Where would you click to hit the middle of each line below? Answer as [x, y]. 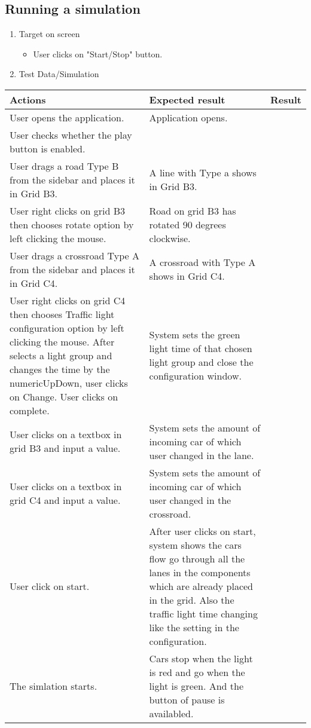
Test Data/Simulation [59, 74]
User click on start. [50, 586]
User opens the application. [67, 117]
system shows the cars [195, 545]
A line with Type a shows [203, 173]
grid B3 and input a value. [65, 448]
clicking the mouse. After [62, 341]
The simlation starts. [54, 686]
